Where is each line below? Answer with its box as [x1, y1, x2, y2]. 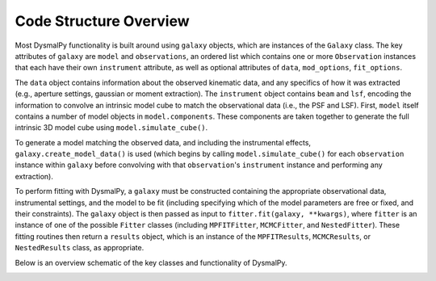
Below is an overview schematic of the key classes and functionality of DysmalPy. [15, 258, 287, 267]
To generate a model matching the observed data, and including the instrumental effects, [15, 137, 311, 147]
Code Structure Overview [15, 12, 190, 30]
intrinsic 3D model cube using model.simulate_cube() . [15, 123, 208, 132]
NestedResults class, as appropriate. [15, 243, 145, 253]
